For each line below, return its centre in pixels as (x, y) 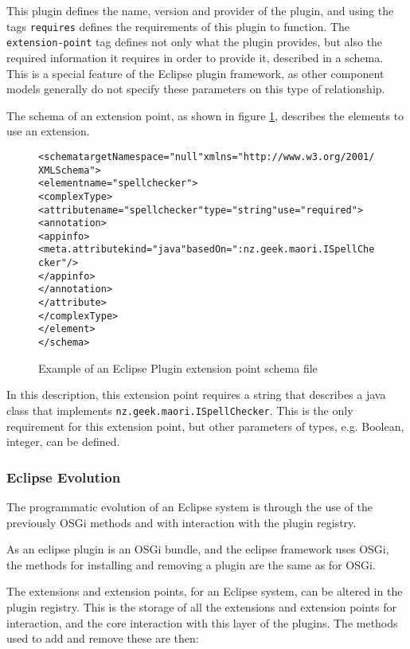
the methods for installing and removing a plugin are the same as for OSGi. (191, 564)
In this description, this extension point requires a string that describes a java (196, 395)
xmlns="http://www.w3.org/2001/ (289, 156)
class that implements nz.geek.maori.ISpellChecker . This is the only (180, 410)
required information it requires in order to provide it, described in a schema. (195, 57)
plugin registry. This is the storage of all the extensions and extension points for (202, 606)
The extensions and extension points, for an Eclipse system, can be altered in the (205, 591)
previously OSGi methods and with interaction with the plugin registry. (182, 522)
